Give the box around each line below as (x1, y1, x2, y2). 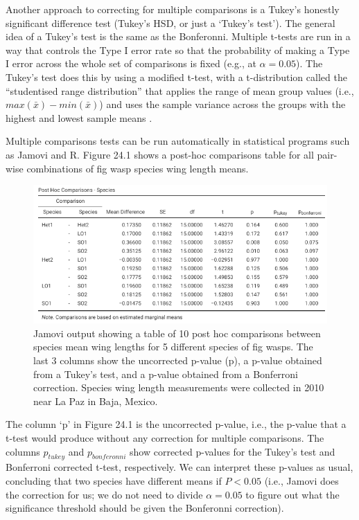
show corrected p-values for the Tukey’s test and (130, 444, 335, 458)
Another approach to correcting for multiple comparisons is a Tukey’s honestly (6, 2, 340, 16)
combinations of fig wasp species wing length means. (26, 161, 249, 175)
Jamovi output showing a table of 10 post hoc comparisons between (33, 325, 321, 340)
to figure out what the (245, 487, 340, 501)
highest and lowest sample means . (6, 110, 152, 125)
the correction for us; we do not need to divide (6, 487, 203, 501)
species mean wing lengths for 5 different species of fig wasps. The (33, 339, 313, 354)
